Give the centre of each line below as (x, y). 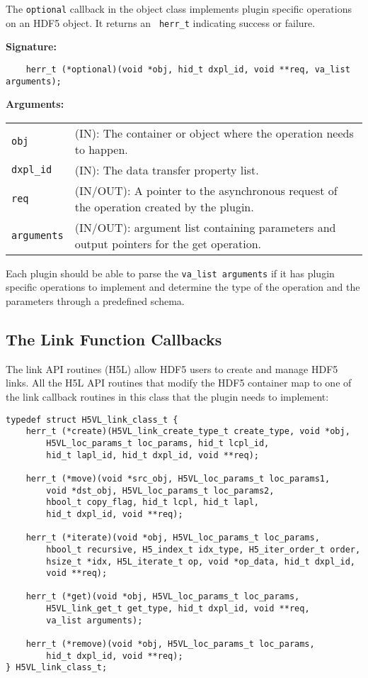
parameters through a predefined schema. (95, 301)
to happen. (101, 149)
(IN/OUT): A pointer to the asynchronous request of (206, 190)
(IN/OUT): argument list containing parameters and (205, 227)
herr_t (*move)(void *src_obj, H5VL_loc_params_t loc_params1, (178, 478)
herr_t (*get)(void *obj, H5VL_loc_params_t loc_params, (163, 597)
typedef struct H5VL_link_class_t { (92, 419)
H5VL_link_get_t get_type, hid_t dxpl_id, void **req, (178, 609)
